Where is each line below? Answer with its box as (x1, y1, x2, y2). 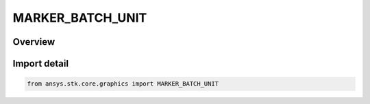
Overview (12, 36, 56, 48)
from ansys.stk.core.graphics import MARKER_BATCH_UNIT (27, 80, 219, 88)
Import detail (12, 58, 69, 69)
